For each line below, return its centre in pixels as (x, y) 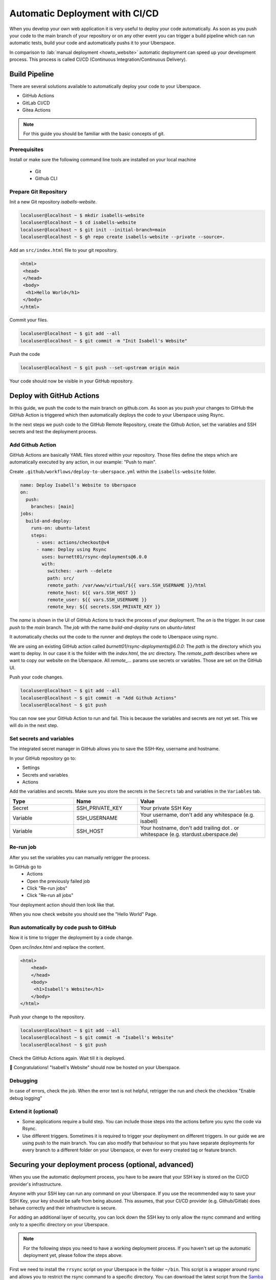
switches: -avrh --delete (79, 571)
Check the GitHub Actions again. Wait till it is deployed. (67, 1058)
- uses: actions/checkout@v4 (73, 542)
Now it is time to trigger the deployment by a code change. (71, 937)
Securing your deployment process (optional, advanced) (102, 1165)
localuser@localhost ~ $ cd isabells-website (78, 222)
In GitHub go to (26, 867)
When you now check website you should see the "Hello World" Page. (84, 914)
